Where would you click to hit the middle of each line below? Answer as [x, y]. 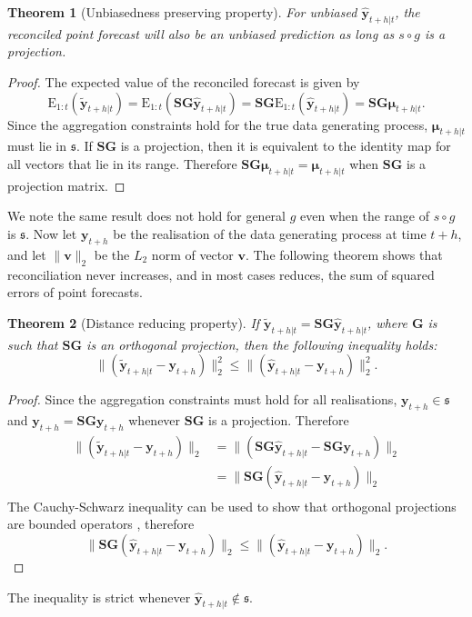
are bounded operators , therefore [101, 524]
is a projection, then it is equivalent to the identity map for [286, 146]
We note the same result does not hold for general [146, 216]
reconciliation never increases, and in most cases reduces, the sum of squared [221, 274]
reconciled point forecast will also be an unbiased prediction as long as [201, 33]
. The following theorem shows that [344, 254]
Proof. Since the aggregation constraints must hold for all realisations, [202, 399]
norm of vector [192, 254]
